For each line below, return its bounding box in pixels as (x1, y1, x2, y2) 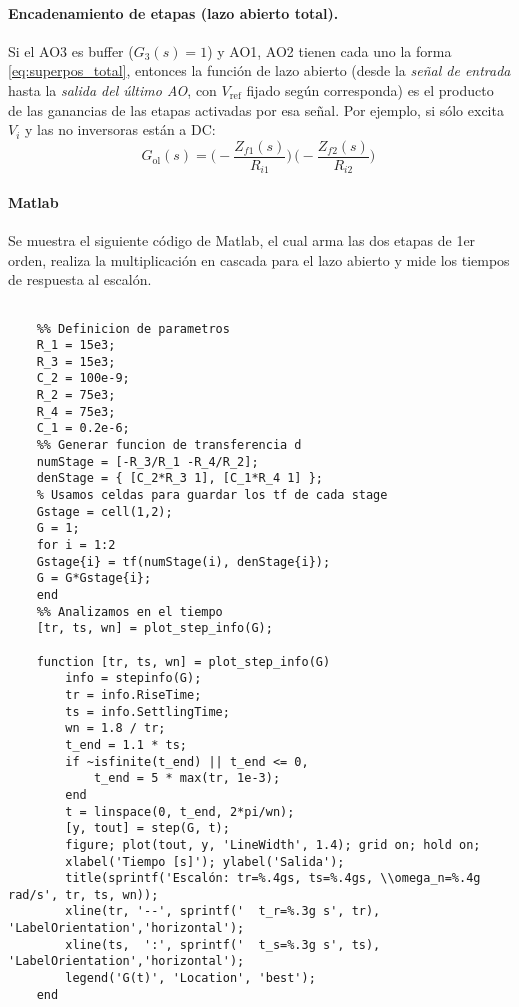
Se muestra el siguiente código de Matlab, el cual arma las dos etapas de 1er (8, 230, 476, 251)
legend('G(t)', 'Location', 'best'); (65, 971, 316, 986)
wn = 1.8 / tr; (65, 721, 166, 736)
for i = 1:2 (36, 538, 116, 553)
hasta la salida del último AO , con (8, 79, 217, 100)
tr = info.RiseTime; (65, 687, 202, 702)
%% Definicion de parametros (36, 321, 230, 336)
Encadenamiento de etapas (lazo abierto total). (8, 2, 339, 23)
